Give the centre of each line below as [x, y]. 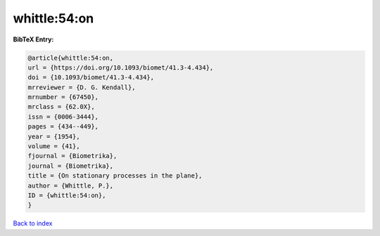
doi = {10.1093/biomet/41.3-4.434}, [91, 78]
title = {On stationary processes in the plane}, [115, 176]
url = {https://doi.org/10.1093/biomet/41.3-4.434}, [121, 67]
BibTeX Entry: [33, 39]
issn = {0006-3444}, [63, 117]
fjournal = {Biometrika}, [72, 156]
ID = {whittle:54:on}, [67, 196]
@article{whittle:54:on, [71, 58]
